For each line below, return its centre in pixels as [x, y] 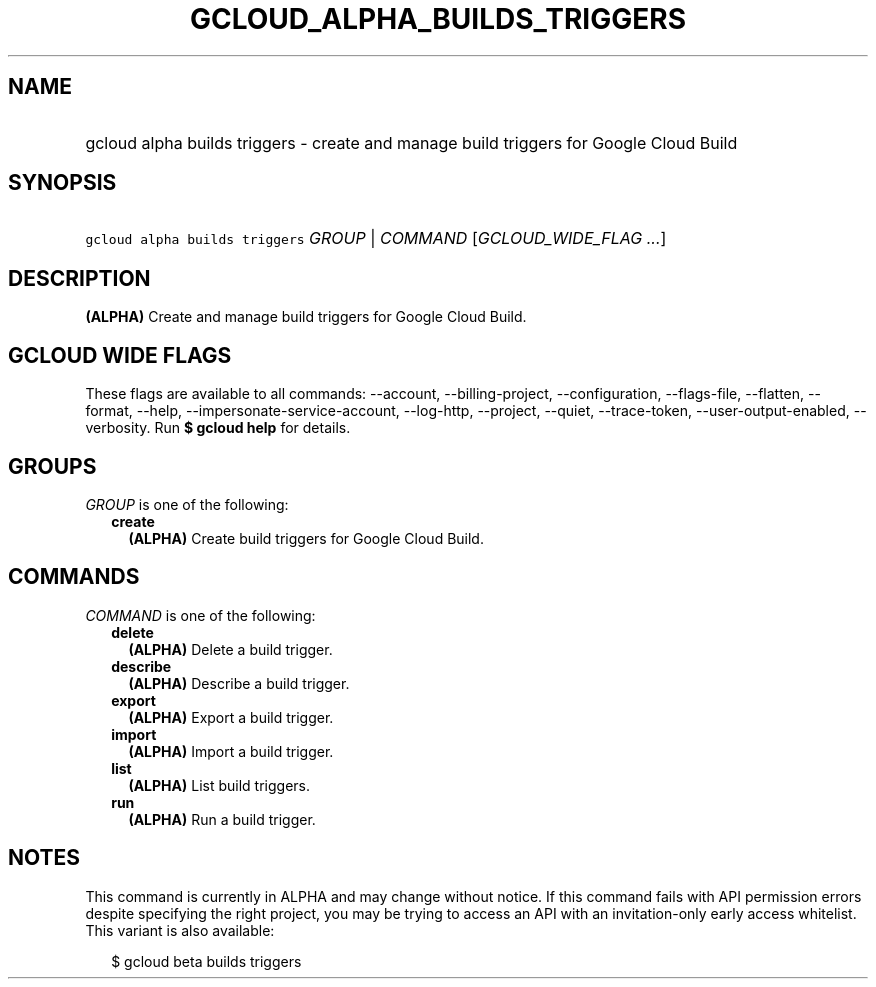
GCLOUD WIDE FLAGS [120, 355]
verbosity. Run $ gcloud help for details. [218, 428]
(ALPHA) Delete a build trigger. [230, 649]
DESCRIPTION [79, 278]
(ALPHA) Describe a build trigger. [239, 683]
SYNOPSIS [62, 183]
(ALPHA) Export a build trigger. [231, 717]
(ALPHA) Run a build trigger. [222, 819]
